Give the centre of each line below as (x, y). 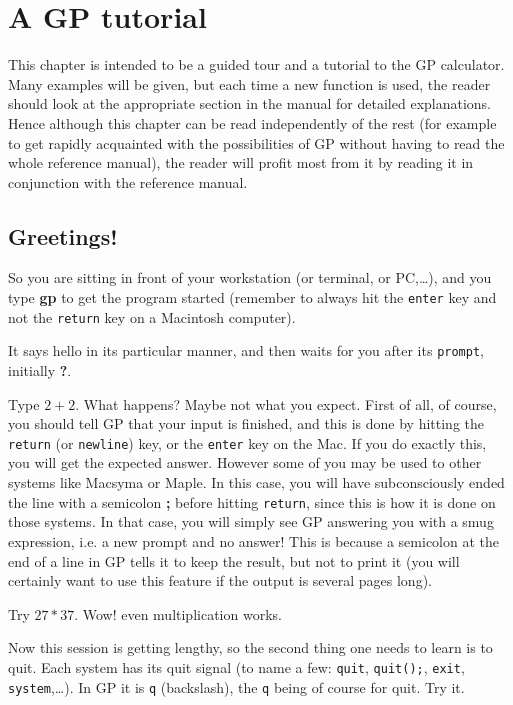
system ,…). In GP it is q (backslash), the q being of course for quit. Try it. (236, 686)
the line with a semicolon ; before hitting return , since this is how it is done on (252, 501)
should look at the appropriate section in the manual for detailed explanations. (250, 103)
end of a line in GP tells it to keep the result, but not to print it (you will (234, 560)
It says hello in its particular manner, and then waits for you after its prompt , (246, 350)
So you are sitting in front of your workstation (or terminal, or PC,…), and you (250, 277)
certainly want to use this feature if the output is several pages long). (220, 580)
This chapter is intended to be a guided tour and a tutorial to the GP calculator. (256, 64)
